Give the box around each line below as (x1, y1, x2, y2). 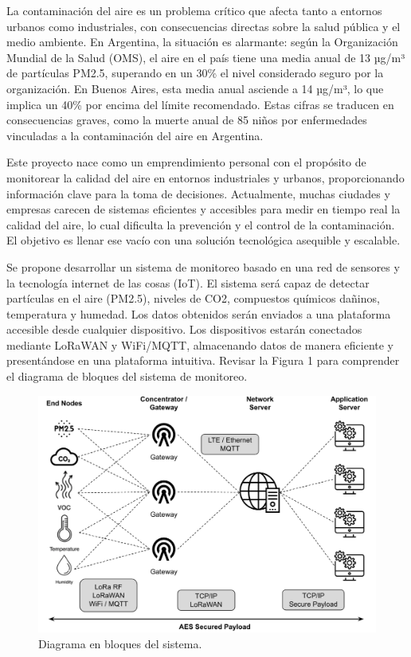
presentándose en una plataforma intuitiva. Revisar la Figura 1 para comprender (6, 352, 400, 369)
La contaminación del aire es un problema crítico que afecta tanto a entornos (6, 2, 382, 18)
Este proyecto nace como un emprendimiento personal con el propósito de (6, 154, 366, 170)
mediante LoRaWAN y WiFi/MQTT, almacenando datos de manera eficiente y (6, 336, 394, 353)
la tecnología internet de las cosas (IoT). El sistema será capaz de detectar (6, 274, 370, 291)
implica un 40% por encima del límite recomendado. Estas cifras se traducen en (6, 96, 394, 112)
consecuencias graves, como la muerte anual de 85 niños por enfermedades (6, 111, 367, 128)
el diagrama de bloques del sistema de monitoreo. (6, 368, 248, 385)
